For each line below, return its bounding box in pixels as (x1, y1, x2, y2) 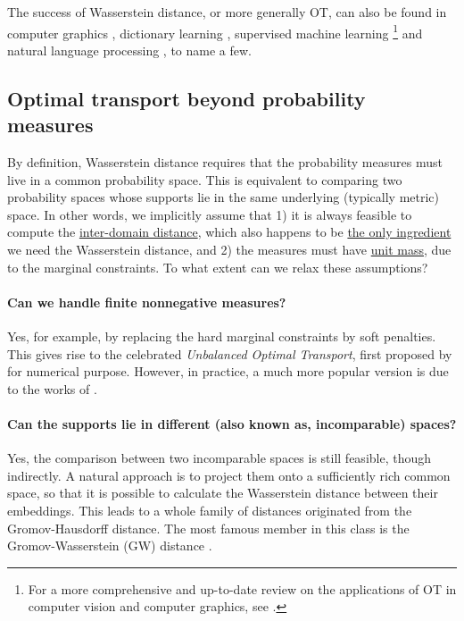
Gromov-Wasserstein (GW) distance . (7, 536, 212, 555)
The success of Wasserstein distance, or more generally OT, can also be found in (7, 3, 447, 21)
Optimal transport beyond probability (7, 84, 366, 112)
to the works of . (7, 379, 97, 398)
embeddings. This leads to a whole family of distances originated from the (7, 500, 412, 519)
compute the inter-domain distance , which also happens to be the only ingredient (7, 222, 452, 241)
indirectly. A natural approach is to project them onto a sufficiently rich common (7, 466, 451, 484)
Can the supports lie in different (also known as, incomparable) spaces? (7, 414, 457, 432)
